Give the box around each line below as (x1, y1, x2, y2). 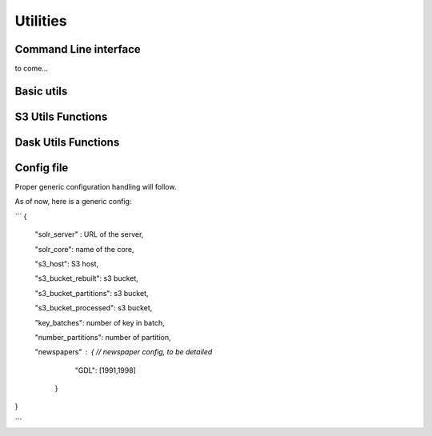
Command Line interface (14, 42, 142, 56)
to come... (14, 64, 48, 74)
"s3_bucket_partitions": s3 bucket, (34, 288, 149, 298)
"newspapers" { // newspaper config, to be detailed (34, 347, 213, 357)
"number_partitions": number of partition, (34, 332, 171, 342)
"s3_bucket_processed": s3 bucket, (34, 303, 153, 313)
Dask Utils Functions (14, 135, 120, 149)
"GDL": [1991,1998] (74, 365, 136, 375)
